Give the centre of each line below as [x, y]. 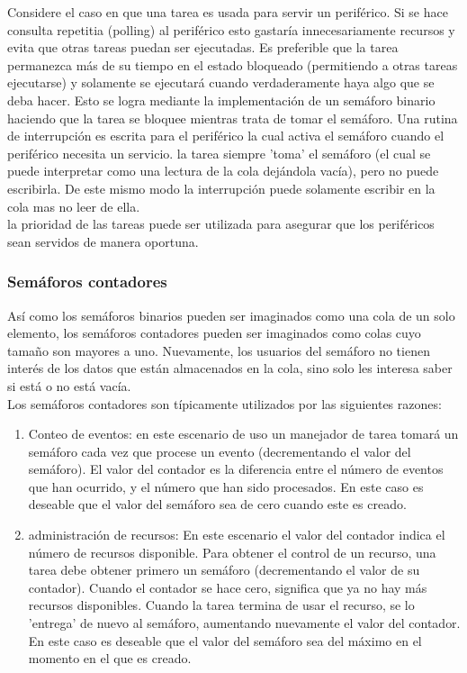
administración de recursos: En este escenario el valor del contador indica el [237, 535]
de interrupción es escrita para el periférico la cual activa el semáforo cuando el [226, 136]
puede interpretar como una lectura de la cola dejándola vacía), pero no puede [223, 171]
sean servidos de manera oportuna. [103, 241]
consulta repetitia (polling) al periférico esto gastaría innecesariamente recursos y [231, 29]
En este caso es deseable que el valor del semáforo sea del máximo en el [225, 640]
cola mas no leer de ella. [74, 206]
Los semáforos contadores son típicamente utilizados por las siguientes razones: [225, 403]
